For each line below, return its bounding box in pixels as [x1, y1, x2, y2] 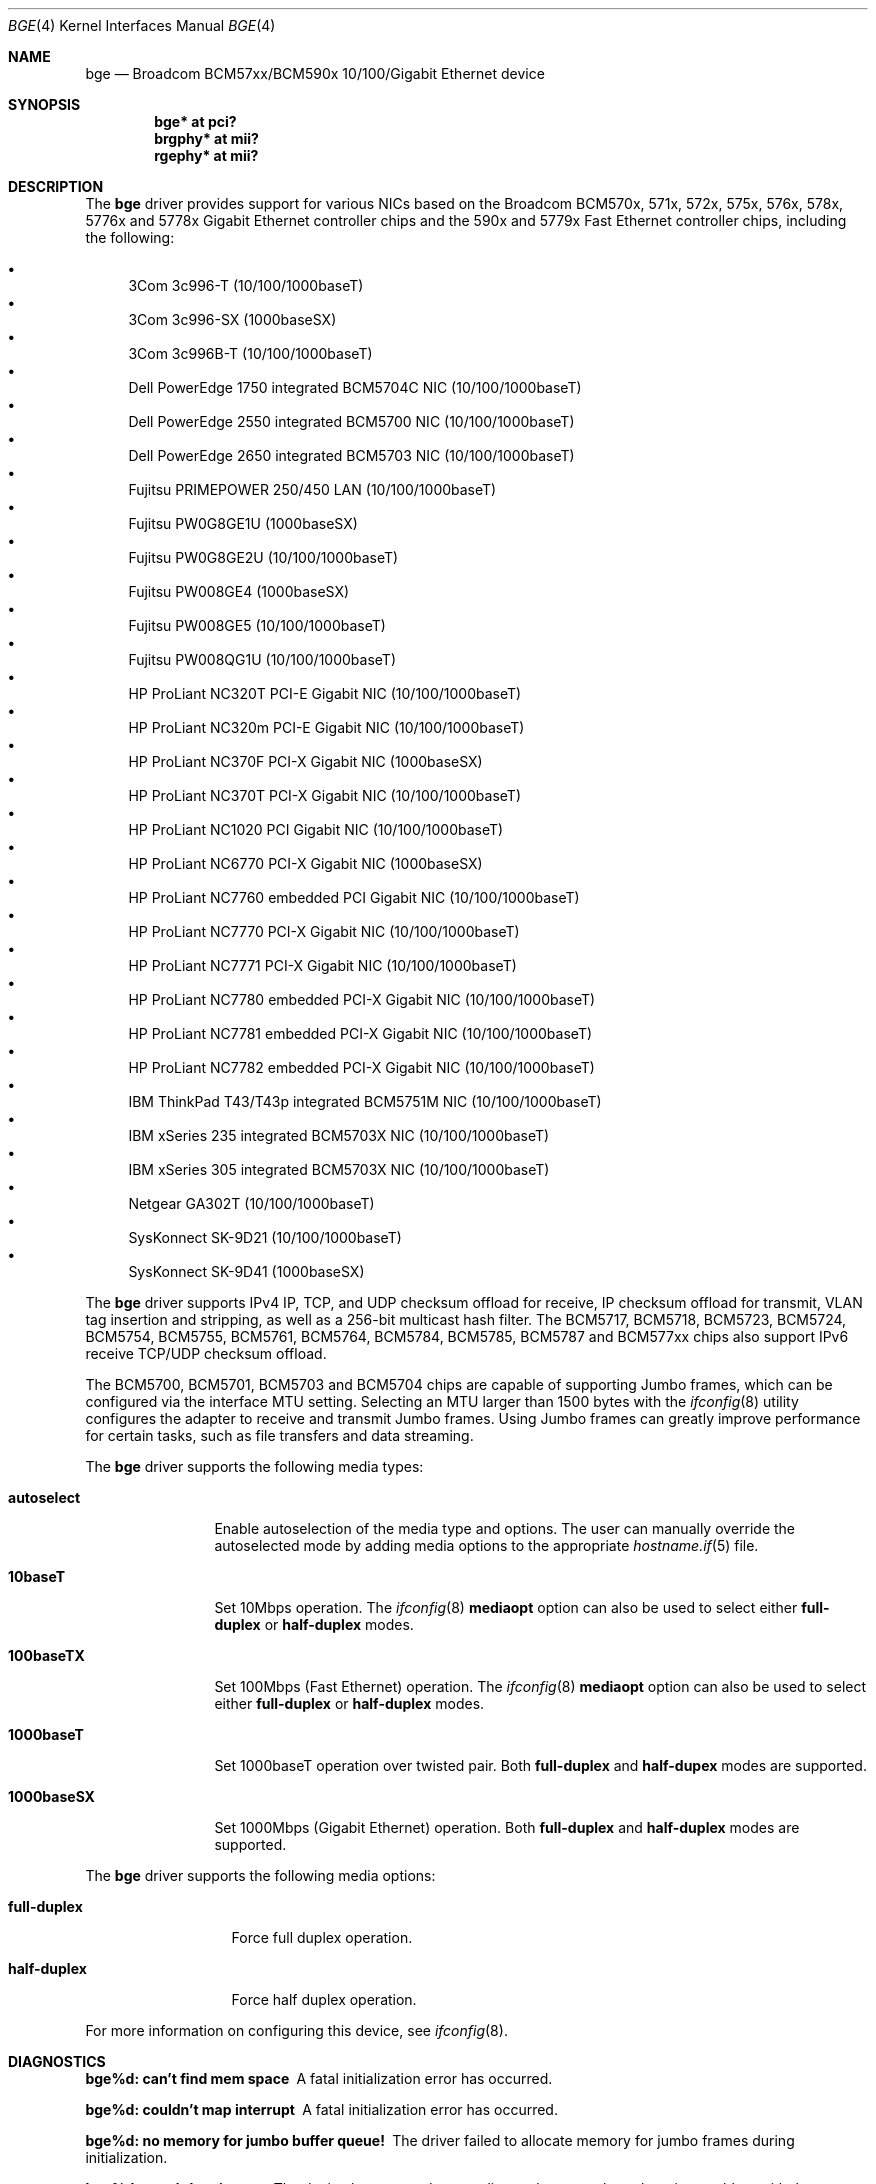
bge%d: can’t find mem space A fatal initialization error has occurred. [85, 2070, 553, 2087]
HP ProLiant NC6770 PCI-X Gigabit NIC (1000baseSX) [128, 855, 483, 872]
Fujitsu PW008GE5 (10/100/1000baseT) [128, 617, 386, 634]
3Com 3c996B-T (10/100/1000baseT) [128, 345, 373, 362]
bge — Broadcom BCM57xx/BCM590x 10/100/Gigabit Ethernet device [85, 65, 545, 82]
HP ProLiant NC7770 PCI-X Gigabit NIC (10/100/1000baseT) [128, 923, 520, 940]
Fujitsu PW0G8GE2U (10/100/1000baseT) [128, 549, 399, 566]
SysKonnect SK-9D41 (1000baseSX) [128, 1263, 365, 1280]
